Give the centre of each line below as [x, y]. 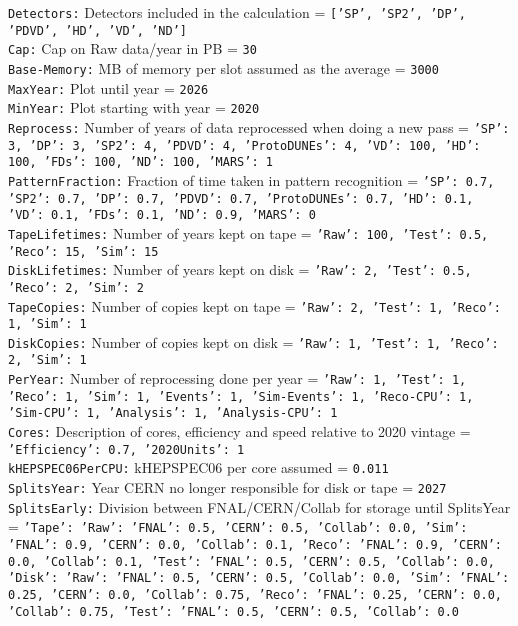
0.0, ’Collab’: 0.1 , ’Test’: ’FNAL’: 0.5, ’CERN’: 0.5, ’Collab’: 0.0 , [251, 561]
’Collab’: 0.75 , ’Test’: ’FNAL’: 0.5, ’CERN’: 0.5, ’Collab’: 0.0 [234, 611]
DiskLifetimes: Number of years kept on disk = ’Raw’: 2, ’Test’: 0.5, [240, 269]
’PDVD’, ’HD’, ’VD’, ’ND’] [97, 30]
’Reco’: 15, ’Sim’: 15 [83, 251]
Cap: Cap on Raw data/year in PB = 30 [132, 48]
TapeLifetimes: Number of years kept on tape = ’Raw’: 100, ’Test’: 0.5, [248, 232]
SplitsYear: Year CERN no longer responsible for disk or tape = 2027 [227, 487]
